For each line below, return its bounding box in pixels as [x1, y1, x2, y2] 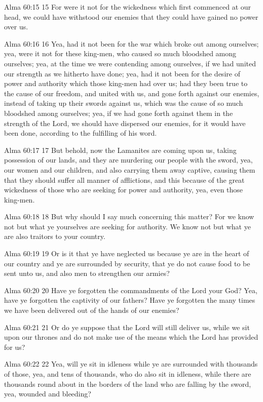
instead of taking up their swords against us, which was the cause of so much [4, 98, 243, 108]
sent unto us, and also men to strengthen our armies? [4, 268, 170, 278]
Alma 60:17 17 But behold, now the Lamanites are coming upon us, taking [4, 144, 237, 155]
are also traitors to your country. [4, 231, 105, 242]
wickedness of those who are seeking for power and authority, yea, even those [4, 184, 243, 195]
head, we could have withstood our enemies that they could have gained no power [4, 11, 258, 22]
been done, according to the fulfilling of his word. [4, 128, 157, 138]
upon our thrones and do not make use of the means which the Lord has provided [4, 332, 258, 342]
